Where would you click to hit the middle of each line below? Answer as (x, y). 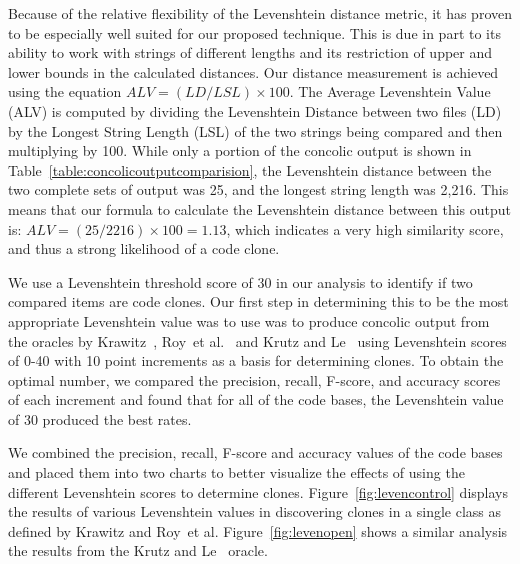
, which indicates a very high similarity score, (365, 228)
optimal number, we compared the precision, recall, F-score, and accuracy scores (254, 379)
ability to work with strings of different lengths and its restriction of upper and (250, 52)
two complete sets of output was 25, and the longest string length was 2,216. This (258, 189)
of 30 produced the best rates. (100, 418)
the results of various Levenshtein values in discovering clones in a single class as (255, 511)
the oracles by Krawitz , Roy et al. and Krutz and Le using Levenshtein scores (257, 340)
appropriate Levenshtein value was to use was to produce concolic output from (249, 320)
